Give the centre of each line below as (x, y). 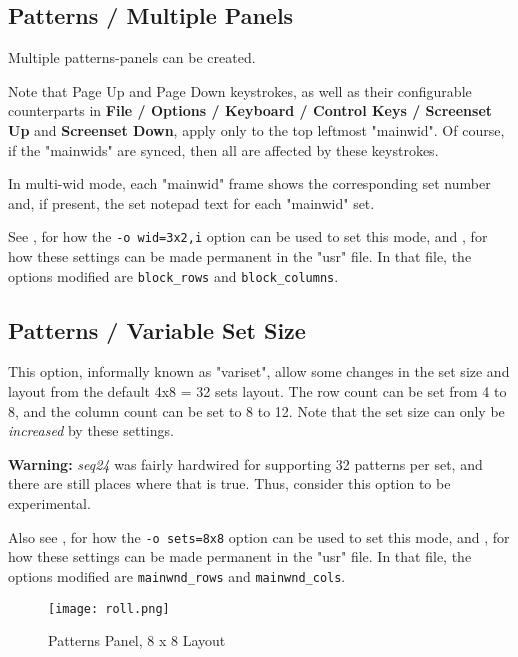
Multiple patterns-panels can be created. (132, 57)
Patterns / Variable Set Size (157, 329)
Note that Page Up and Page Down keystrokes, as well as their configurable (240, 90)
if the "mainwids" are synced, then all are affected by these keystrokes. (223, 149)
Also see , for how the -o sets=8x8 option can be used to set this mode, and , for (259, 536)
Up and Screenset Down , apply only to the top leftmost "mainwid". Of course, (256, 129)
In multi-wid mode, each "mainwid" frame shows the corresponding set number (249, 183)
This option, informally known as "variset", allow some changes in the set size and (259, 371)
